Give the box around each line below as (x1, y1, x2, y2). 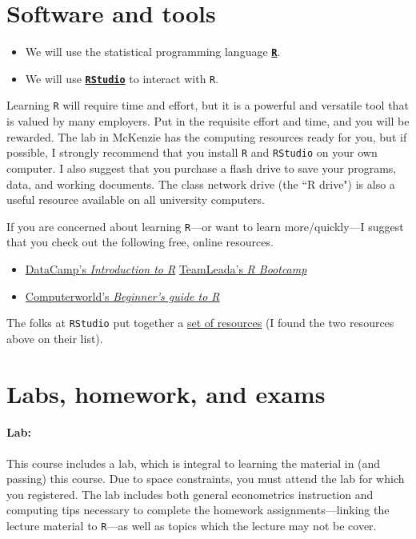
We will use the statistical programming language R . (25, 43, 281, 60)
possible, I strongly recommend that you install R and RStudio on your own (6, 144, 378, 161)
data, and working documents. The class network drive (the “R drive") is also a (6, 175, 395, 192)
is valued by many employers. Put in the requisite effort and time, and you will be (6, 113, 410, 130)
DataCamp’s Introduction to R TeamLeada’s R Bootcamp (25, 260, 307, 277)
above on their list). (6, 329, 103, 346)
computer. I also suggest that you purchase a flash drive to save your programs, (6, 159, 397, 176)
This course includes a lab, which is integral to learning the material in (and (6, 454, 381, 471)
